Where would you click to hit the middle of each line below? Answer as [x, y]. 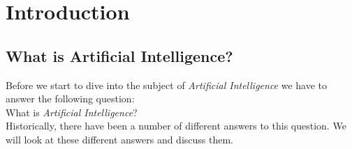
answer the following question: [70, 99]
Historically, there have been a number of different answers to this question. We [176, 126]
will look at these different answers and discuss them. [120, 139]
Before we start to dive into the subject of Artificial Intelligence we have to [167, 85]
